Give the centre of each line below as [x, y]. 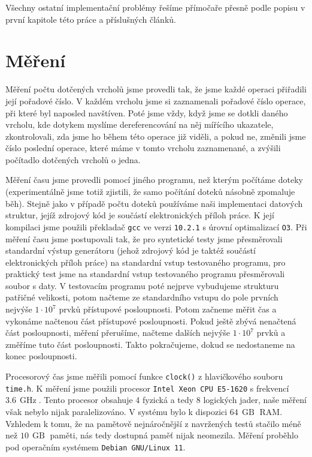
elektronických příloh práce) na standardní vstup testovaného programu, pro [146, 262]
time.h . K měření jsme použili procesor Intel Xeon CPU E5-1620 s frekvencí [147, 388]
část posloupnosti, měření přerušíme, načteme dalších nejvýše [118, 333]
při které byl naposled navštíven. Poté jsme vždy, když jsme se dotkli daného [147, 112]
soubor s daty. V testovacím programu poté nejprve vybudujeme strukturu [142, 285]
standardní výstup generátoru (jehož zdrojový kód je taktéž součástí [131, 250]
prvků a [271, 333]
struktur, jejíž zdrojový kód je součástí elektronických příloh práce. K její [140, 215]
